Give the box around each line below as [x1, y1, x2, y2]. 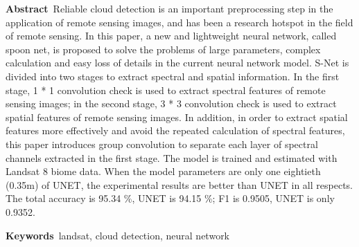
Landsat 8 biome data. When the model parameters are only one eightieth [6, 164, 321, 179]
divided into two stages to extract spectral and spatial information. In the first [6, 68, 340, 83]
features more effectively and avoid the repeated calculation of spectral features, [6, 123, 345, 138]
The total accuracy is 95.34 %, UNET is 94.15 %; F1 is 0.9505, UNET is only [6, 191, 335, 205]
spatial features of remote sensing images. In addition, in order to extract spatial [6, 109, 348, 124]
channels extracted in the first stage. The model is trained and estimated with [6, 150, 338, 165]
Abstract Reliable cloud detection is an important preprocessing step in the [6, 1, 333, 15]
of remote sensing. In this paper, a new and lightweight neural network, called [6, 28, 337, 43]
